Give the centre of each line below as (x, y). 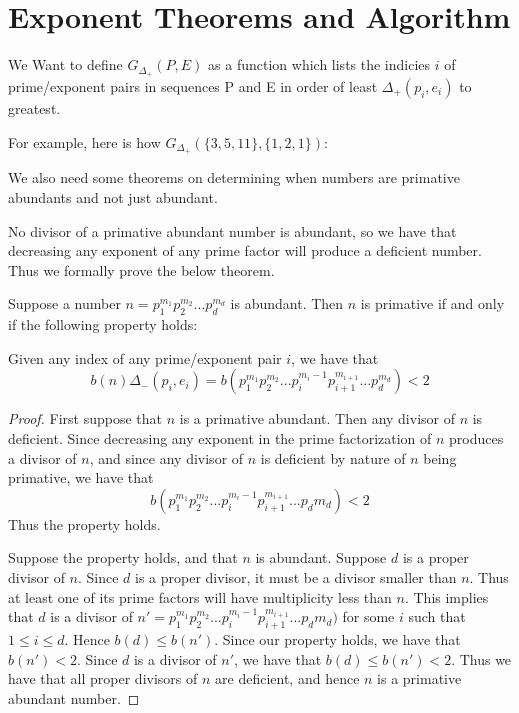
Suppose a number (64, 303)
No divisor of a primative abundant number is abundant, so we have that (232, 230)
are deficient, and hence (287, 678)
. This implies (446, 596)
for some (368, 616)
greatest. (34, 107)
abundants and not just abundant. (113, 197)
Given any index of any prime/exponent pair (145, 357)
